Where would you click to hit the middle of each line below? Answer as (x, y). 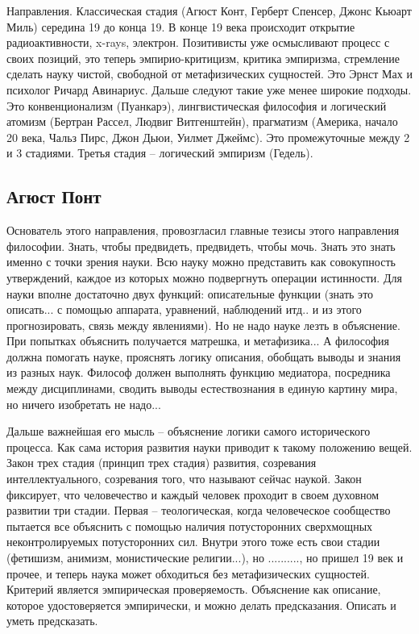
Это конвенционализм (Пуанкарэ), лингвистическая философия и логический (197, 105)
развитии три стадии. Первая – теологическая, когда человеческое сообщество (199, 510)
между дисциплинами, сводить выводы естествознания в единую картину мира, (202, 388)
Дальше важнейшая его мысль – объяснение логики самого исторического (189, 431)
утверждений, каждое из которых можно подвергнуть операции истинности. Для (204, 277)
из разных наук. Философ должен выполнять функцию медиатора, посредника (199, 372)
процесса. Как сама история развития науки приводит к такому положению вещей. (209, 446)
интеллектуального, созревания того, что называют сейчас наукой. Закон (184, 479)
